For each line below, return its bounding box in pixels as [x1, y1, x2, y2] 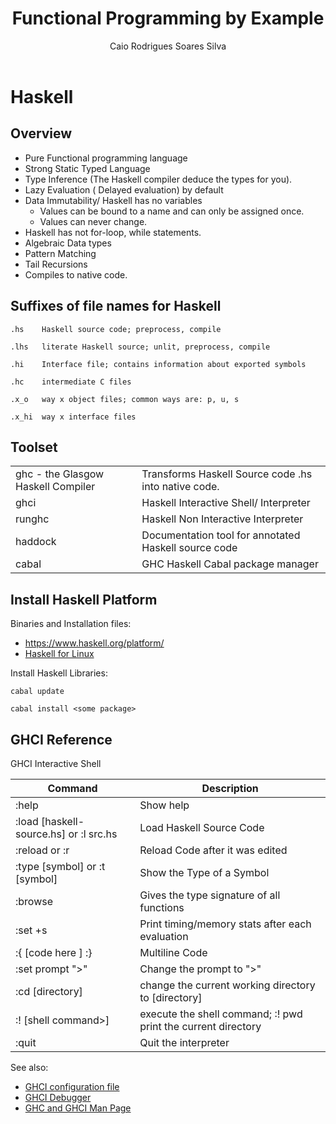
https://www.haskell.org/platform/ [24, 637, 165, 649]
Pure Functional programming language [24, 152, 188, 164]
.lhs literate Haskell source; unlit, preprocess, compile [10, 342, 271, 352]
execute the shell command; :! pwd [139, 1007, 303, 1021]
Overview [10, 125, 73, 142]
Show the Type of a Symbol [139, 866, 270, 879]
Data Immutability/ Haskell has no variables [24, 194, 203, 206]
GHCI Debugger [24, 1092, 92, 1103]
